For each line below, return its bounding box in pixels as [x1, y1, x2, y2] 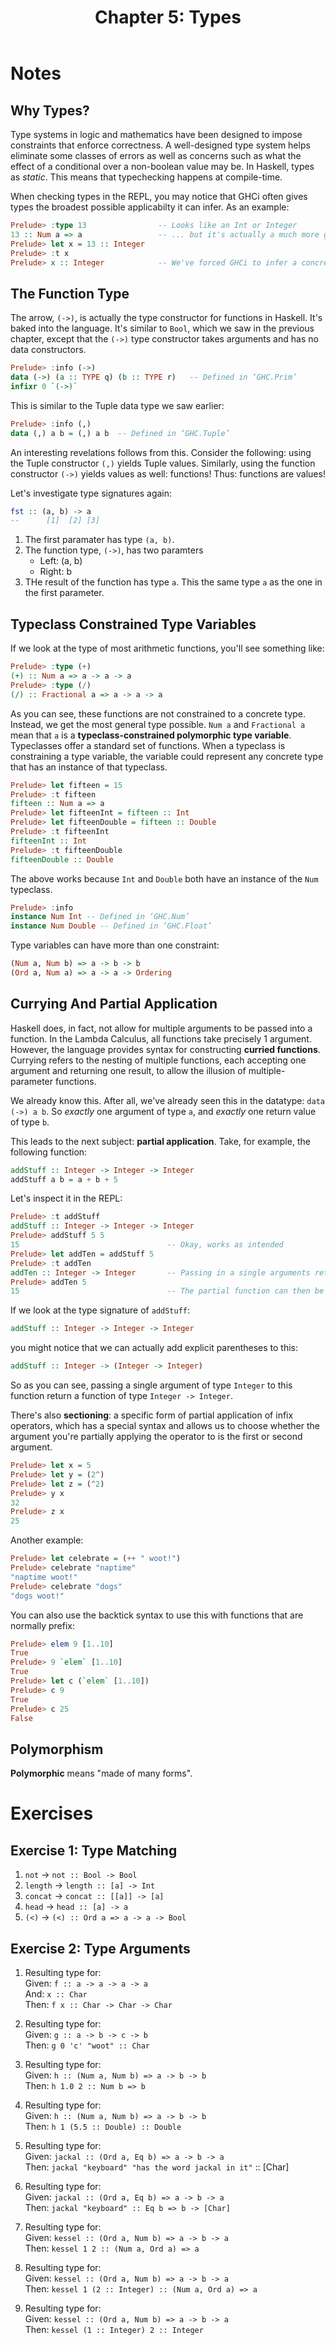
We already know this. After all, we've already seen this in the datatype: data [10, 1094, 325, 1106]
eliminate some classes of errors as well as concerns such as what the [10, 150, 302, 161]
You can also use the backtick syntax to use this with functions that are [10, 1609, 304, 1621]
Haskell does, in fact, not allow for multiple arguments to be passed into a [10, 1022, 313, 1034]
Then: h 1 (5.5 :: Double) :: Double [24, 2121, 182, 2133]
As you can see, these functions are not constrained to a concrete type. [10, 707, 307, 720]
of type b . [10, 1116, 50, 1128]
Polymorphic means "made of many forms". [10, 1767, 193, 1780]
